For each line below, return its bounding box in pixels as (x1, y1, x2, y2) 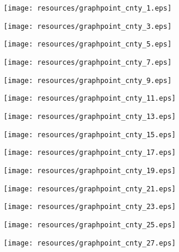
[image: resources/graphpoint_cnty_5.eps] (4, 40, 172, 49)
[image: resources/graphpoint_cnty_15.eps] (4, 130, 176, 139)
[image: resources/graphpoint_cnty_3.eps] (4, 22, 172, 31)
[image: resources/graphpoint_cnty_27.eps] (4, 238, 176, 247)
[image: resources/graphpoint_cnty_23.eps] (4, 203, 176, 211)
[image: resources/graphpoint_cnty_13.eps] (4, 112, 176, 121)
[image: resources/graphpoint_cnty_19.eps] (4, 166, 176, 175)
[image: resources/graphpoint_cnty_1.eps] (4, 4, 172, 12)
